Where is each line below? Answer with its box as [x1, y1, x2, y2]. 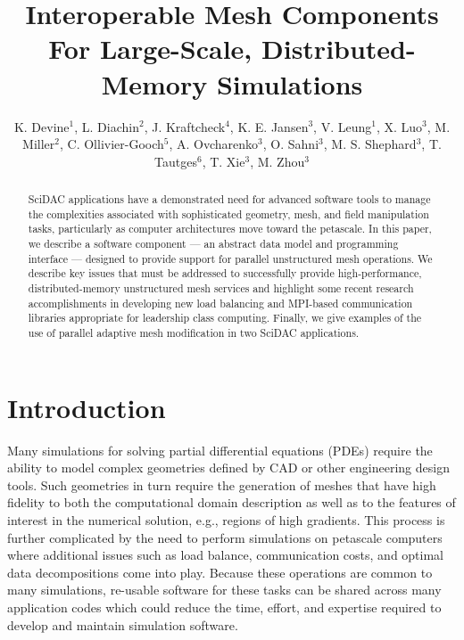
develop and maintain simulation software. [7, 615, 238, 634]
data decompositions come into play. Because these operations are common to [7, 562, 433, 581]
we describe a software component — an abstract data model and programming [28, 236, 399, 251]
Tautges [154, 152, 197, 170]
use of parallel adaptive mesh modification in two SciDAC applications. [28, 324, 360, 340]
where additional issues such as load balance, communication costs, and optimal [7, 546, 444, 564]
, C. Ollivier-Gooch [59, 135, 164, 153]
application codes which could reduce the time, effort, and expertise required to [7, 597, 442, 616]
